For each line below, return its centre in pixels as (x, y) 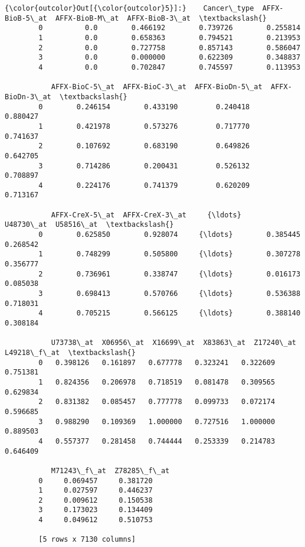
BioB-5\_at (26, 18)
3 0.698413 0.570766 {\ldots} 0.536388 (170, 294)
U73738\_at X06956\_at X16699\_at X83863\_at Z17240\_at (173, 343)
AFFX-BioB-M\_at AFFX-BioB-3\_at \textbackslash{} (161, 18)
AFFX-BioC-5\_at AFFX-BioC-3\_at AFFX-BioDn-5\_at (157, 87)
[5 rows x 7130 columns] (87, 540)
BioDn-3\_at (28, 97)
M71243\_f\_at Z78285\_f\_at (110, 471)
